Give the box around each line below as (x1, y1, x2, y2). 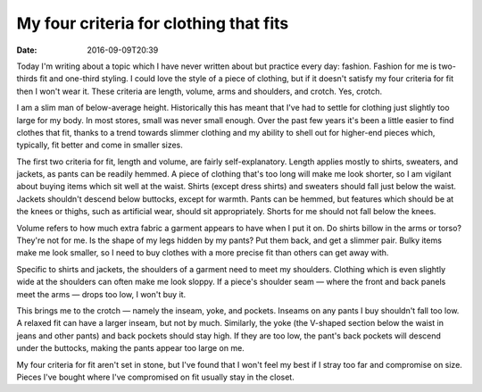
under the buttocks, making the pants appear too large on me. (16, 343, 245, 354)
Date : (16, 45, 37, 55)
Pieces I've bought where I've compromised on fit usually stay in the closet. (16, 371, 295, 382)
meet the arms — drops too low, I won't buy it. (16, 288, 187, 299)
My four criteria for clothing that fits (16, 13, 289, 33)
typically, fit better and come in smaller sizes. (16, 139, 183, 151)
